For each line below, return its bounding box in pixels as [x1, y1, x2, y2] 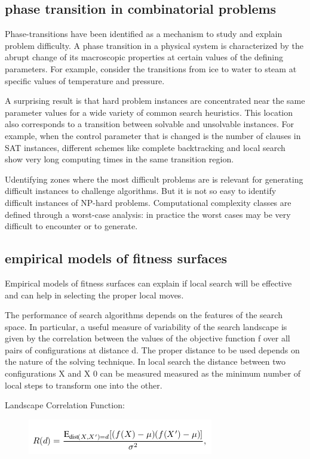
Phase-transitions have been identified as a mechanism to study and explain [5, 27, 283, 40]
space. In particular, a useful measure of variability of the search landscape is [5, 320, 287, 332]
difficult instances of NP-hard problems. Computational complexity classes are [5, 196, 291, 208]
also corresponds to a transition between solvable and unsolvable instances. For [5, 118, 294, 130]
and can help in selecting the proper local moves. [5, 288, 184, 301]
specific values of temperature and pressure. [5, 74, 165, 87]
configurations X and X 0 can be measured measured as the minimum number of [5, 367, 301, 380]
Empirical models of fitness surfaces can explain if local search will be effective [5, 276, 292, 289]
